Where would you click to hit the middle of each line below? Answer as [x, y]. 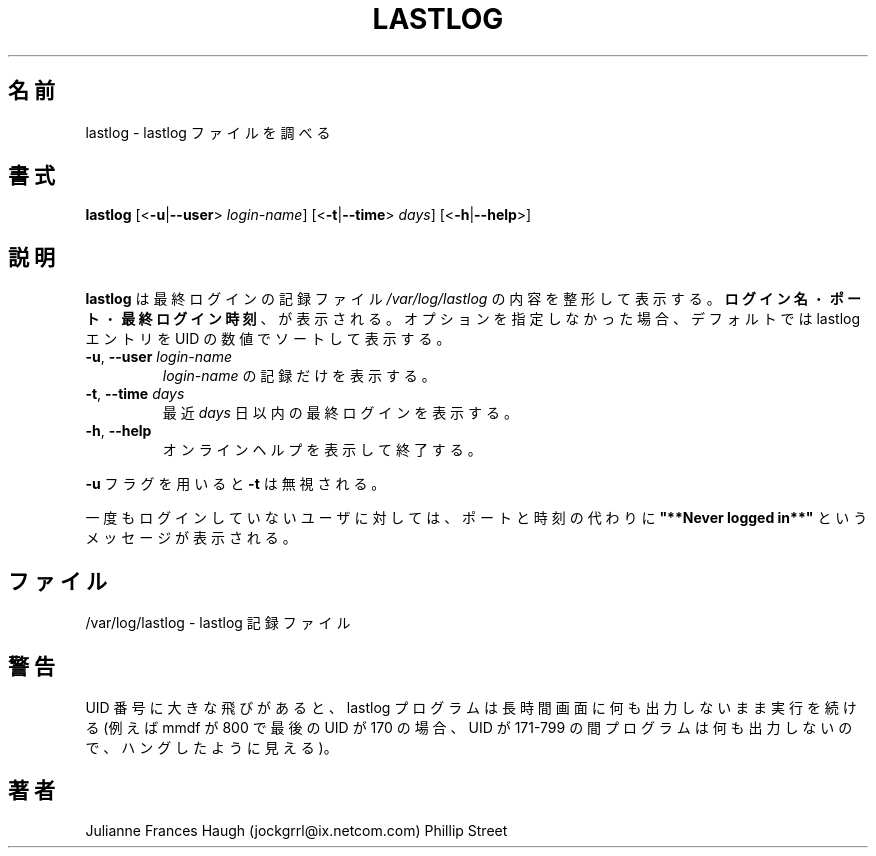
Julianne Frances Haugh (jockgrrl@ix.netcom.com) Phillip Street [296, 830]
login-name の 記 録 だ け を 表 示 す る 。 [299, 376]
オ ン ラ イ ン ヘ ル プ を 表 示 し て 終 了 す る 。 [322, 450]
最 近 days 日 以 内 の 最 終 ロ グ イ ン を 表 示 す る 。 [340, 413]
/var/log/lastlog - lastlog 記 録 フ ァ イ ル [218, 623]
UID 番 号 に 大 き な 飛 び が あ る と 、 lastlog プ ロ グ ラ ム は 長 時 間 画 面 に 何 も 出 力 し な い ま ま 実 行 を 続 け [471, 707]
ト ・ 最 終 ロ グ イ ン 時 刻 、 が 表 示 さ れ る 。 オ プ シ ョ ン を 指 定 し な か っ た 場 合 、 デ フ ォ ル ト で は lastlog [473, 319]
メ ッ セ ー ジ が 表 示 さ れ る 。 [191, 538]
